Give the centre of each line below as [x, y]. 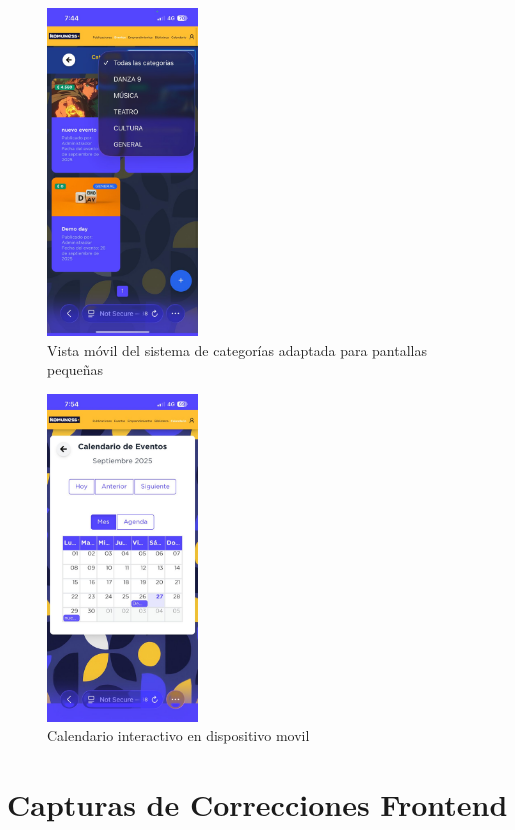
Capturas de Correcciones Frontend [257, 804]
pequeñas [75, 369]
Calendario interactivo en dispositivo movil [178, 735]
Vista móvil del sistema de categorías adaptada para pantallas [237, 349]
